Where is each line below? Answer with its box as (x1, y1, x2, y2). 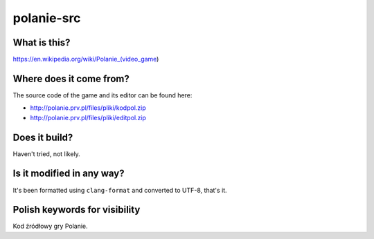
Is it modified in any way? (12, 168, 125, 180)
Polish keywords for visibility (12, 204, 141, 216)
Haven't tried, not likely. (12, 149, 81, 158)
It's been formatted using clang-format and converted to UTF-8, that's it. (12, 186, 228, 194)
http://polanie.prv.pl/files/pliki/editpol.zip (30, 113, 147, 122)
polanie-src (12, 10, 81, 26)
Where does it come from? (12, 73, 130, 84)
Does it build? (12, 131, 73, 143)
